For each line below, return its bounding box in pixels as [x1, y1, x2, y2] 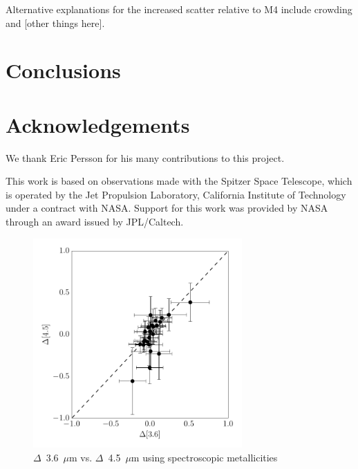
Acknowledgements [6, 110, 190, 138]
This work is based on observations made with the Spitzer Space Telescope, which [6, 174, 352, 188]
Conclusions [6, 56, 121, 84]
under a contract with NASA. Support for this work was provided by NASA [6, 201, 328, 215]
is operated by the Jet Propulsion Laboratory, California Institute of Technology [6, 187, 346, 201]
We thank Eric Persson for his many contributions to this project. [6, 150, 285, 165]
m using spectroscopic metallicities [131, 450, 278, 464]
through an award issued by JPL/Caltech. [6, 214, 184, 229]
